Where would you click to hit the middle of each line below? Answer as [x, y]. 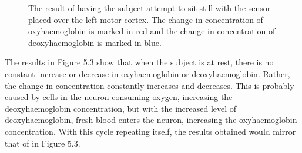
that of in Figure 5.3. [43, 143]
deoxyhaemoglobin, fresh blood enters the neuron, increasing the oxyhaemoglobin [151, 120]
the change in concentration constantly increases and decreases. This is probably [150, 85]
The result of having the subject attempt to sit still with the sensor [150, 8]
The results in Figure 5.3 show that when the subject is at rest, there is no [139, 62]
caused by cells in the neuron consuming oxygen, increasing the [119, 97]
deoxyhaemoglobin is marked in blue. [95, 42]
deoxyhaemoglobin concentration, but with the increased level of [121, 108]
